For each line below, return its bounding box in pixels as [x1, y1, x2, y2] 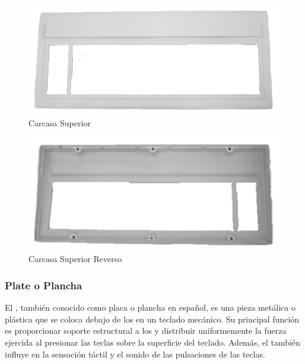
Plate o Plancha [5, 277, 82, 292]
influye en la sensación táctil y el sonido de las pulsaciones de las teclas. [5, 347, 265, 360]
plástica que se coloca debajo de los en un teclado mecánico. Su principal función [5, 312, 300, 325]
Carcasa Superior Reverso [28, 253, 122, 265]
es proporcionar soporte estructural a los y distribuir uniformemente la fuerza [5, 324, 287, 337]
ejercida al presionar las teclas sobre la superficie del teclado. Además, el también [5, 336, 300, 349]
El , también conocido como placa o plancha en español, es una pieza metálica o [5, 301, 296, 314]
